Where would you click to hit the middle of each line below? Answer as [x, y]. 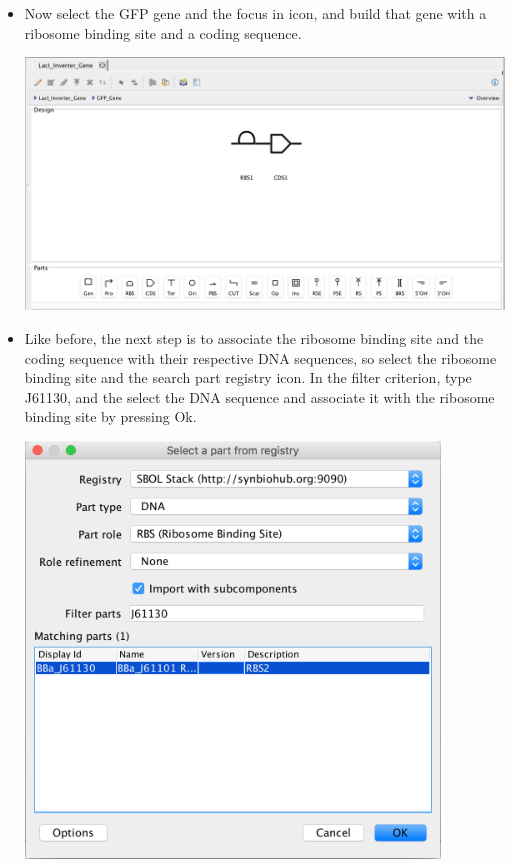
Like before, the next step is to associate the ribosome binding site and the [254, 338]
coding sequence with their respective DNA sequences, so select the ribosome [260, 357]
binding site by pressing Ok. [110, 416]
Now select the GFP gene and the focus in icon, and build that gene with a [255, 13]
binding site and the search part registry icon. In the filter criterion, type [248, 377]
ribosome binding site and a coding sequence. [163, 32]
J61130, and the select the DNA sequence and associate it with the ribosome [259, 396]
